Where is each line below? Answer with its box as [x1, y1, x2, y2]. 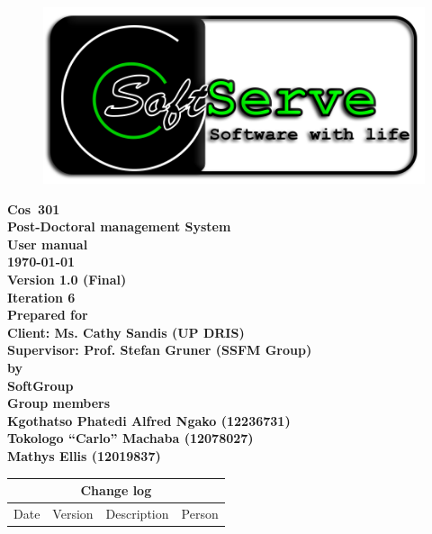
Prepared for [7, 305, 88, 324]
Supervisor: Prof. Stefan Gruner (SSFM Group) [7, 340, 312, 359]
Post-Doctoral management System [7, 217, 231, 236]
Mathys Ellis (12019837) [7, 446, 161, 465]
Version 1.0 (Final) [7, 269, 127, 288]
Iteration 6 [7, 287, 76, 306]
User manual [7, 234, 88, 253]
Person [181, 503, 219, 522]
